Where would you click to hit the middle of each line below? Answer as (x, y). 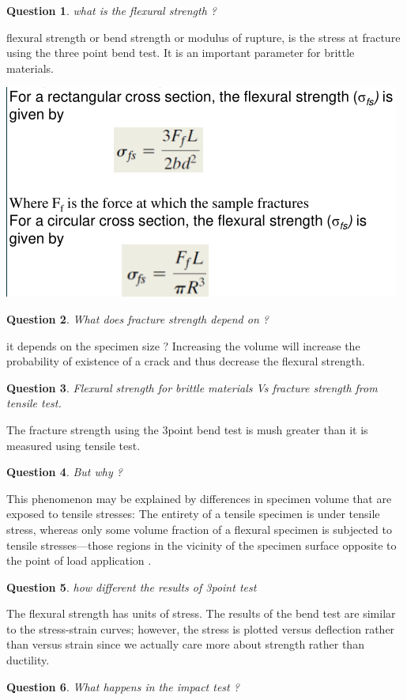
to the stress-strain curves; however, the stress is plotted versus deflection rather (201, 628)
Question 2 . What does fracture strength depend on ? (138, 318)
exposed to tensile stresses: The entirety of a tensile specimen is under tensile (193, 514)
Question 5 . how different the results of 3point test (132, 586)
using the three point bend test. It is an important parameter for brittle (181, 53)
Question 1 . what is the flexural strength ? (111, 10)
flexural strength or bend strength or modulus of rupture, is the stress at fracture (203, 37)
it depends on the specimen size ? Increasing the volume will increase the (183, 345)
